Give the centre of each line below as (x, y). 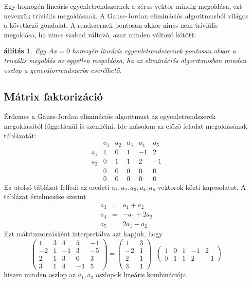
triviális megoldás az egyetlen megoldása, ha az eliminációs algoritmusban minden (125, 60)
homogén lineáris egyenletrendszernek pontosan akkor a (154, 51)
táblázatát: (20, 135)
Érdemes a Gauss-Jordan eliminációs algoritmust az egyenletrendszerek (110, 116)
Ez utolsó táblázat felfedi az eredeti (57, 187)
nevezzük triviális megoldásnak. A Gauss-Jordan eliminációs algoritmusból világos (126, 15)
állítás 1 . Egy (25, 51)
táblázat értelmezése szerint (45, 196)
